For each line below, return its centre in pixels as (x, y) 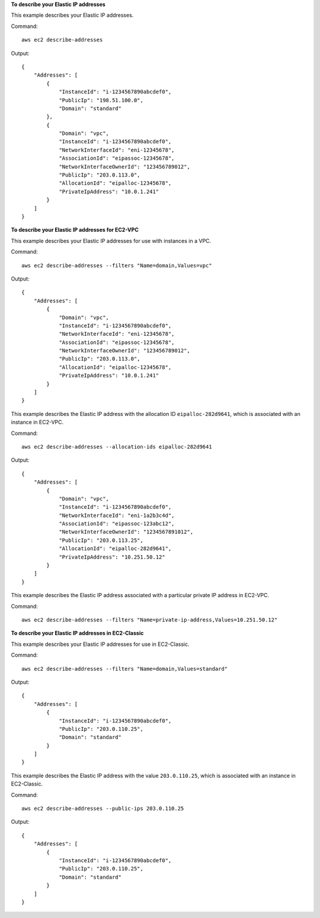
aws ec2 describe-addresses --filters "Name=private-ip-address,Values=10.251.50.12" (150, 620)
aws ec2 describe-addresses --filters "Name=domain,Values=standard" (125, 669)
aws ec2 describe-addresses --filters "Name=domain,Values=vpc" (117, 265)
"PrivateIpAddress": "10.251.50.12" (112, 557)
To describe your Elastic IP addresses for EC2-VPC (75, 230)
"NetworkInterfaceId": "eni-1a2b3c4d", (117, 515)
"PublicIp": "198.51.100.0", (101, 100)
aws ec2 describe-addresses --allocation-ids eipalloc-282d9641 (117, 447)
